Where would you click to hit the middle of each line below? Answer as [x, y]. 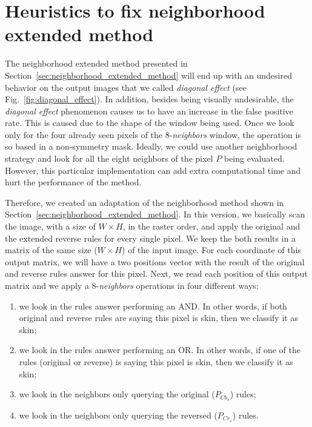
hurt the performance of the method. [73, 182]
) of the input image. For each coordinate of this [211, 250]
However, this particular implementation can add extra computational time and [153, 170]
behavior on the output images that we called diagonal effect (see [126, 87]
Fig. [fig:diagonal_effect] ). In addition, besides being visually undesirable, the [149, 99]
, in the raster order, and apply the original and [211, 226]
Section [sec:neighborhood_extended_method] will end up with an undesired [148, 75]
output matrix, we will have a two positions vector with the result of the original [155, 261]
